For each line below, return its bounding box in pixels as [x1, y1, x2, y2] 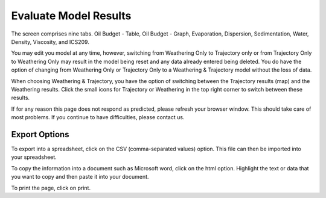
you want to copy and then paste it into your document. [11, 173, 149, 181]
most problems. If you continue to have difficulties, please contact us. [11, 114, 185, 121]
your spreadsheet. [11, 153, 57, 161]
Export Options [11, 129, 69, 140]
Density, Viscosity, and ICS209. [11, 38, 90, 45]
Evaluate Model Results [11, 9, 132, 22]
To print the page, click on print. [11, 184, 91, 191]
